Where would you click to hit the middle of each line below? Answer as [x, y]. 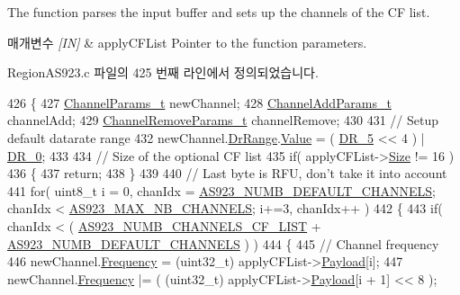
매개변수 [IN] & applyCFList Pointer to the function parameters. [187, 42]
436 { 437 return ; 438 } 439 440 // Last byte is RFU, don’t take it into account [227, 173]
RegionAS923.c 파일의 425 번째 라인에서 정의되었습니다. [163, 72]
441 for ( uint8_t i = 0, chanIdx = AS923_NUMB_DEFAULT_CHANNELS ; [221, 190]
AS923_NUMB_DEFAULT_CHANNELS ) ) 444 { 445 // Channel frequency [223, 243]
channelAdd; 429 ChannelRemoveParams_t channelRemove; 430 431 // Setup [223, 120]
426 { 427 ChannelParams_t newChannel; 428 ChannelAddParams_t [199, 102]
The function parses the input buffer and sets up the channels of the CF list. [219, 12]
